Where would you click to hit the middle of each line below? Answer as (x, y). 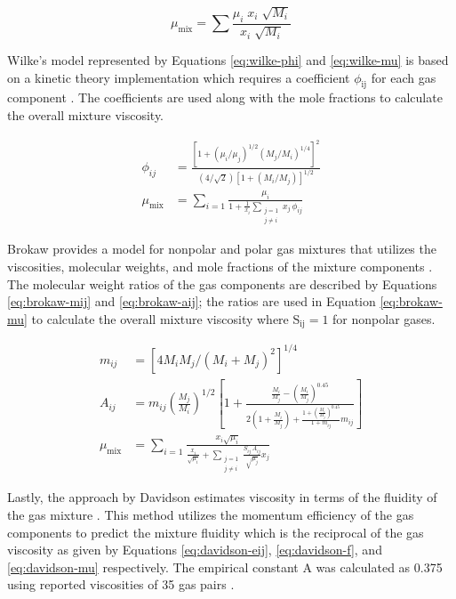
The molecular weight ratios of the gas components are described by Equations (222, 283)
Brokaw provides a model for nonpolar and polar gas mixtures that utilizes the (222, 249)
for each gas (404, 77)
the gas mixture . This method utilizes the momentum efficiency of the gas (211, 515)
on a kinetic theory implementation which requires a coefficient (179, 77)
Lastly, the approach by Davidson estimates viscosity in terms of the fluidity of (222, 497)
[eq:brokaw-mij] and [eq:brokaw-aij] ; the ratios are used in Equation (192, 301)
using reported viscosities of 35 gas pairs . (121, 584)
